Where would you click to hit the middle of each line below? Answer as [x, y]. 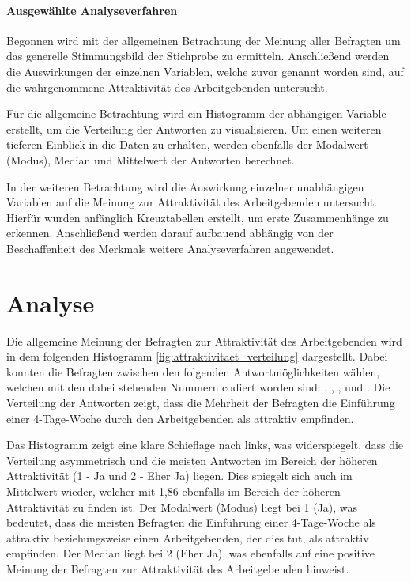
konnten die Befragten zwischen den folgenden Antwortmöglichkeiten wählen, [193, 371]
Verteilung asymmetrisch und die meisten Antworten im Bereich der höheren [192, 460]
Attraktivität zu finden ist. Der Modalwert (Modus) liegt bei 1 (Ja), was [182, 506]
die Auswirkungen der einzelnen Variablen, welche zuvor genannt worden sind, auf [205, 71]
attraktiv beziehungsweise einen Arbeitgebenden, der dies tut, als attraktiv [188, 537]
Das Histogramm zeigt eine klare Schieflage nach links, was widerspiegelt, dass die [205, 445]
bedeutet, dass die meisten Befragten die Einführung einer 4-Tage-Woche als [191, 522]
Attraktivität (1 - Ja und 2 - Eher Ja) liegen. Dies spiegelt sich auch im [179, 476]
